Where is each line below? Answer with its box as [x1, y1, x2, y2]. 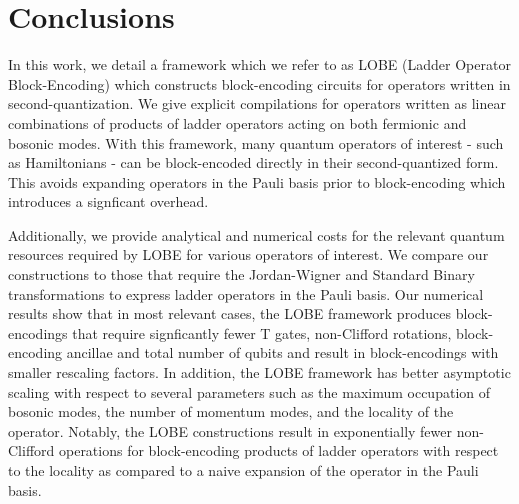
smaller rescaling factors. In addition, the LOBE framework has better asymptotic [8, 362, 511, 383]
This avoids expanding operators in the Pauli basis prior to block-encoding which [8, 171, 506, 192]
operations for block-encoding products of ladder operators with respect [58, 440, 499, 461]
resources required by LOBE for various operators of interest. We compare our [8, 244, 489, 265]
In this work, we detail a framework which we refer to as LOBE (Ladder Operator [8, 54, 511, 75]
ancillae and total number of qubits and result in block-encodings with [66, 342, 499, 363]
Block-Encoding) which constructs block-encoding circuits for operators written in [8, 73, 511, 94]
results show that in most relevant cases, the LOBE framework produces [8, 303, 452, 324]
